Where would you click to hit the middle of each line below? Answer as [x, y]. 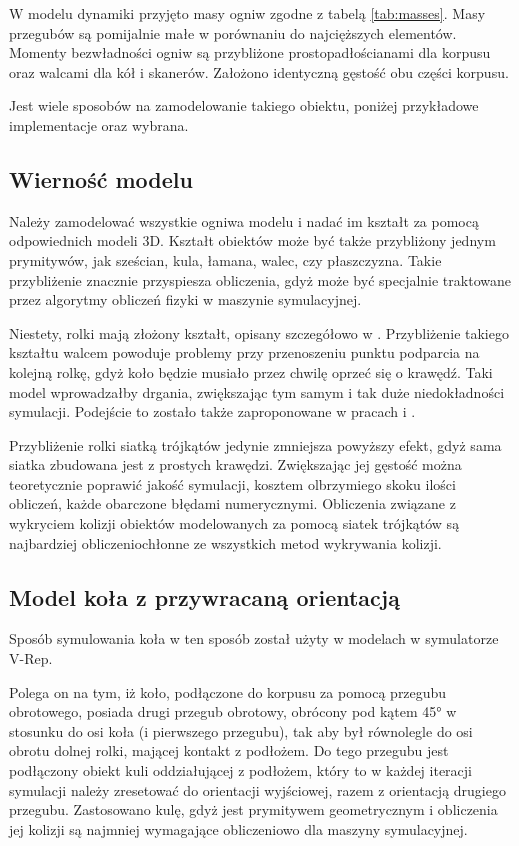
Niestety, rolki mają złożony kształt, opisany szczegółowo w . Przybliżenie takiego [259, 332]
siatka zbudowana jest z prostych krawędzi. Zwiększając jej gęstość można [235, 464]
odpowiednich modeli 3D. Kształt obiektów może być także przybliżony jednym [252, 240]
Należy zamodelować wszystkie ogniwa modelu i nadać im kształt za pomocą [244, 220]
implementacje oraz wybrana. [99, 124]
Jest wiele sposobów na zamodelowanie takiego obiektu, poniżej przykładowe [244, 105]
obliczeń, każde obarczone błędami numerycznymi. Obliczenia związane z [232, 503]
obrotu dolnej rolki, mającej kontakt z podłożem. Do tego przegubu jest [229, 750]
